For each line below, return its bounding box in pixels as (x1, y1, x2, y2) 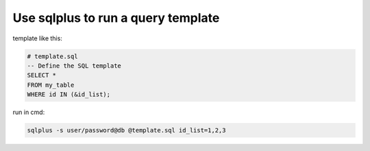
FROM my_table (27, 81, 75, 89)
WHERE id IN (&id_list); (27, 91, 111, 98)
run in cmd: (12, 108, 45, 116)
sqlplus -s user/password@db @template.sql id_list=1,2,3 (27, 126, 226, 135)
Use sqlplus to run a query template (12, 10, 220, 25)
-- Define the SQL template (27, 61, 121, 70)
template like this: (12, 34, 63, 42)
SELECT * (27, 72, 57, 79)
